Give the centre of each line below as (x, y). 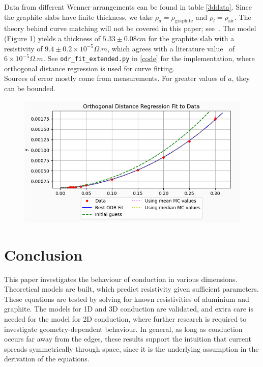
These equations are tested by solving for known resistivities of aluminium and (127, 299)
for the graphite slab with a (191, 38)
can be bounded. (30, 88)
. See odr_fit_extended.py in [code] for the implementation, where (149, 58)
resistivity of (23, 48)
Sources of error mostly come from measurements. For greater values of (115, 78)
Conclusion (43, 254)
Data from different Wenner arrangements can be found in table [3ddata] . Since (128, 7)
